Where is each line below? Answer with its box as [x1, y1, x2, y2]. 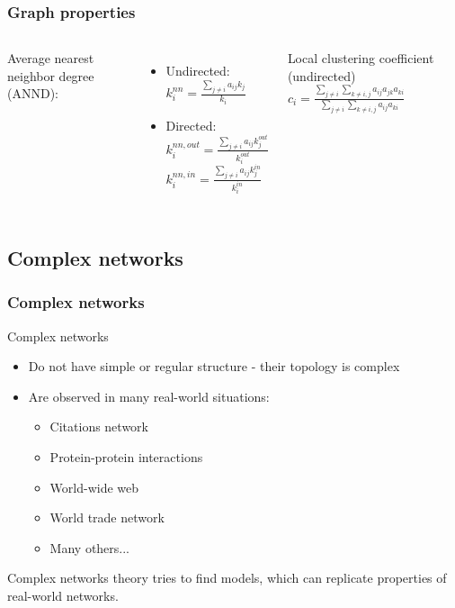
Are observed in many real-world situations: [28, 386, 270, 405]
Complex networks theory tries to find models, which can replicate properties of [7, 568, 447, 587]
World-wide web [49, 477, 139, 496]
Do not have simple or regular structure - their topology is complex [28, 357, 400, 376]
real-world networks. [7, 585, 119, 604]
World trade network [49, 508, 165, 527]
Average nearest [7, 49, 94, 68]
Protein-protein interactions [49, 447, 203, 466]
